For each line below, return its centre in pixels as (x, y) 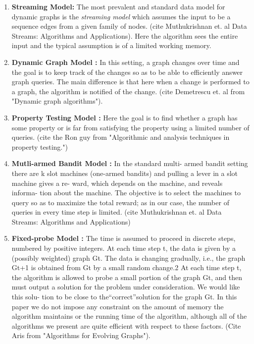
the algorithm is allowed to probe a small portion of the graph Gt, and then (127, 277)
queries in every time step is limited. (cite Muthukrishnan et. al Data (117, 212)
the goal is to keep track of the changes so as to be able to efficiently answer (127, 72)
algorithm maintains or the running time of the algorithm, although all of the (129, 316)
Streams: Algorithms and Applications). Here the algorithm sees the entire (125, 35)
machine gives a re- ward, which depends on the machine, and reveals (117, 183)
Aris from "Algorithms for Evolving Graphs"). (81, 335)
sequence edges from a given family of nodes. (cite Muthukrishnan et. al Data (129, 26)
